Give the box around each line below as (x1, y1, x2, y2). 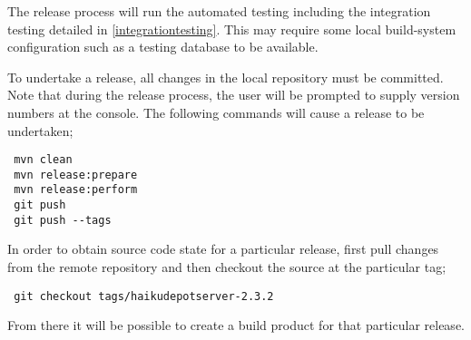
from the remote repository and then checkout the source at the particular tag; (7, 257, 446, 277)
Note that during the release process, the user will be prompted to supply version (7, 85, 460, 104)
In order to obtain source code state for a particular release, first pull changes (7, 239, 439, 258)
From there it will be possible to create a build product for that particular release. (7, 316, 465, 335)
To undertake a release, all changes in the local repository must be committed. (7, 67, 444, 86)
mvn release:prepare (14, 168, 138, 181)
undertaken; (7, 121, 74, 140)
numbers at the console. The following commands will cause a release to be (7, 102, 425, 121)
